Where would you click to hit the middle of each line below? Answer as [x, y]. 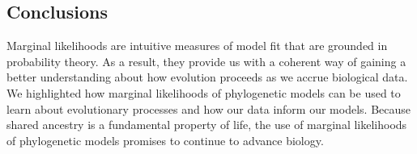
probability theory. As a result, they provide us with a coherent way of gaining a [206, 61]
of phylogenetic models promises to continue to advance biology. [165, 140]
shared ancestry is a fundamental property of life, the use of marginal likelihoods [207, 125]
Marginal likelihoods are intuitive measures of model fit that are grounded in [197, 46]
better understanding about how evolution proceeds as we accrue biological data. [207, 77]
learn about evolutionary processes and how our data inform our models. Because [208, 108]
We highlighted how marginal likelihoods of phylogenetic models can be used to [204, 92]
